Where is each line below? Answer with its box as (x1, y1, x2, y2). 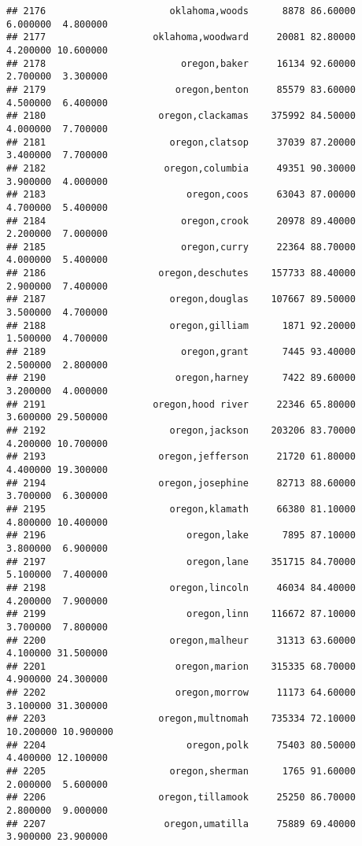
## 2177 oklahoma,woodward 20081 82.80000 (6, 31, 356, 43)
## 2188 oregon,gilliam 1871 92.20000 (6, 320, 356, 331)
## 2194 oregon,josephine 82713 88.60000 (6, 477, 356, 489)
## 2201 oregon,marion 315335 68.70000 (6, 660, 356, 672)
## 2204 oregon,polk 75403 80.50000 (6, 739, 356, 751)
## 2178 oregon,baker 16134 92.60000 (6, 57, 356, 69)
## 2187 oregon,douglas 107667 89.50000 (6, 294, 356, 305)
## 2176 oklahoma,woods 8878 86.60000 (6, 6, 356, 17)
